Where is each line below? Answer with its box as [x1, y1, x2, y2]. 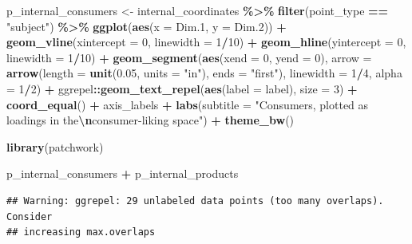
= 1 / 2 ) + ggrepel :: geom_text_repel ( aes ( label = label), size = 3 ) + [6, 80, 358, 96]
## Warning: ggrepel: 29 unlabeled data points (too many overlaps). [6, 195, 384, 207]
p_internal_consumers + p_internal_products [6, 165, 239, 182]
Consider [6, 211, 53, 222]
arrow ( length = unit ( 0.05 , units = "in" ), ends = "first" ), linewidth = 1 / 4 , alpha [6, 65, 402, 81]
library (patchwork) [6, 138, 104, 155]
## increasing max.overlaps [6, 226, 156, 238]
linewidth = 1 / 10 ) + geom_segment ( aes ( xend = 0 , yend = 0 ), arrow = [6, 49, 372, 65]
